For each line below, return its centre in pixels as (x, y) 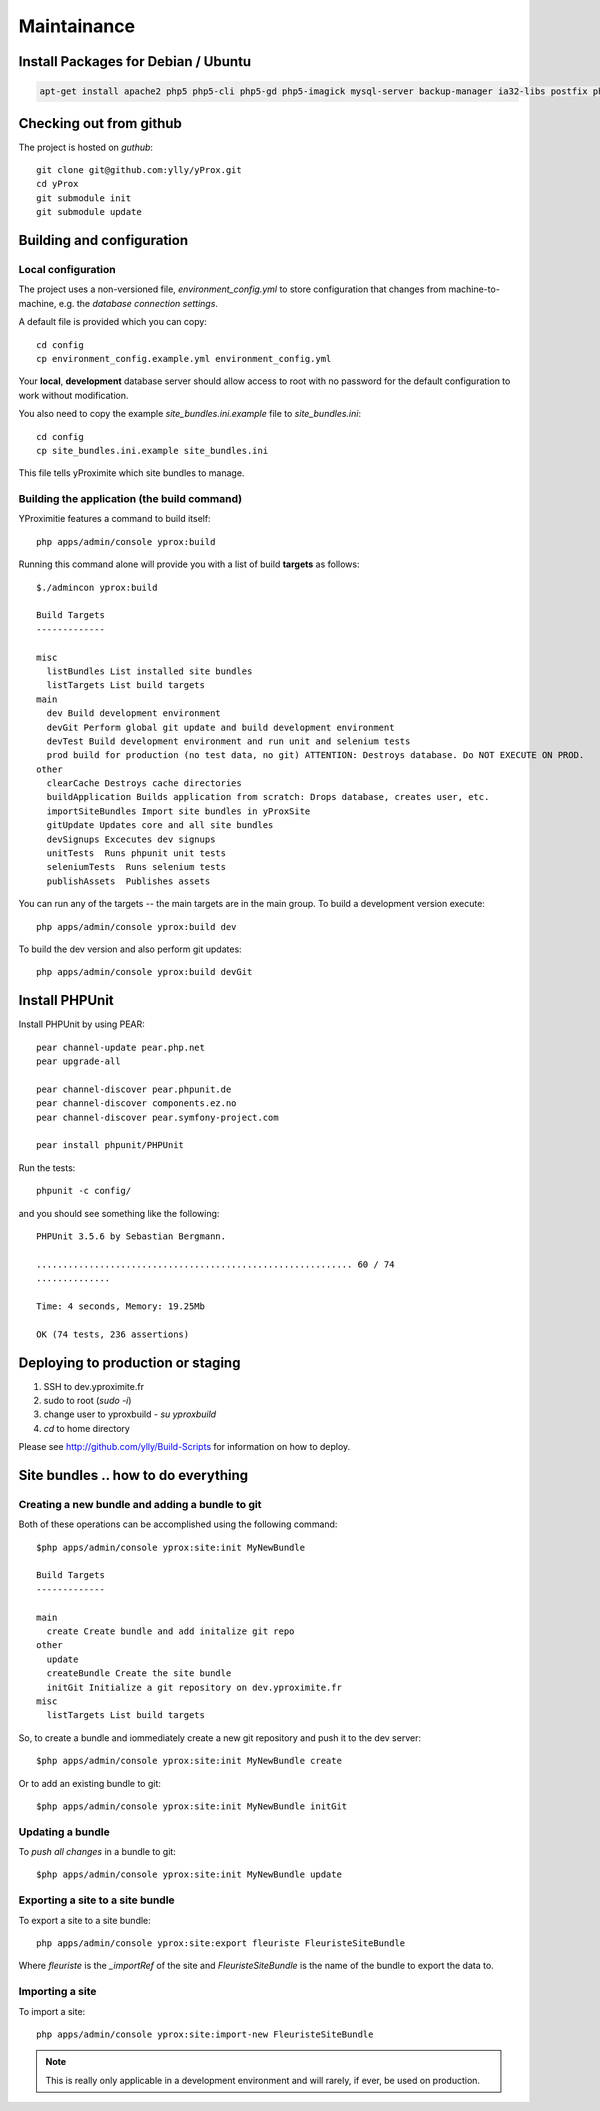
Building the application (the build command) (130, 499)
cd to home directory (86, 1428)
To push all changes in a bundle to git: (97, 1852)
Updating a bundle (64, 1832)
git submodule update (89, 212)
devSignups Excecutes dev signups (131, 839)
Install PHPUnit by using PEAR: (81, 1024)
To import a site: (52, 2011)
